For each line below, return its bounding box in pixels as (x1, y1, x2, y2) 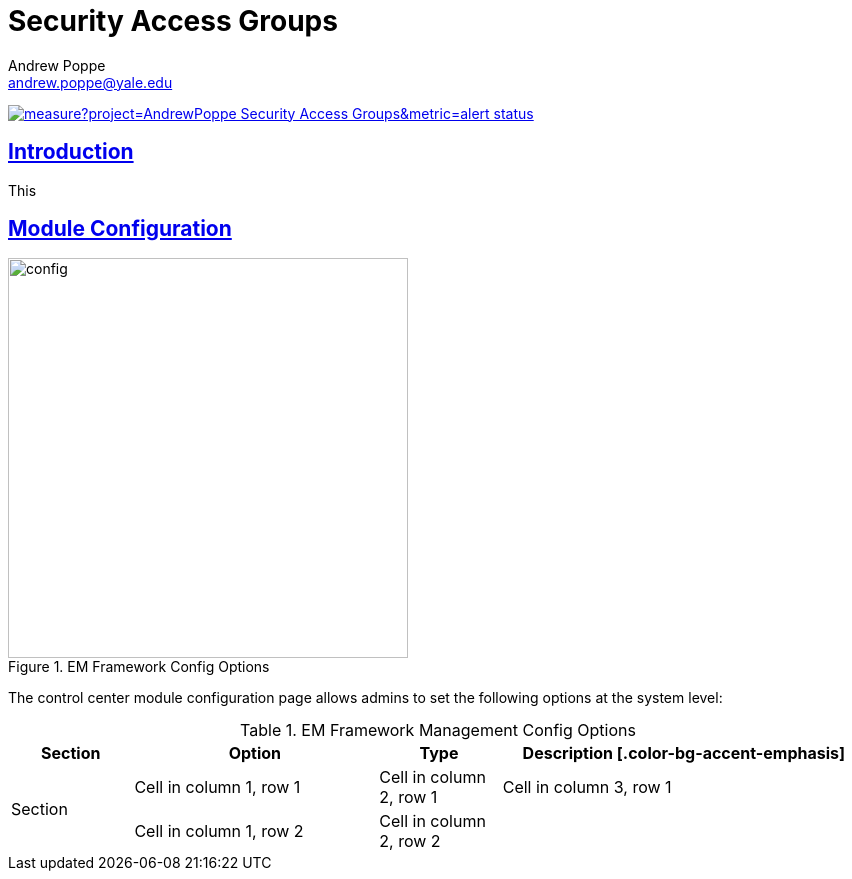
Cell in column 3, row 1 (502, 777, 672, 798)
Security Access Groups (8, 4, 338, 38)
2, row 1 (379, 787, 438, 808)
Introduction (8, 139, 134, 165)
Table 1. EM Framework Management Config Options (240, 720, 636, 741)
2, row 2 (379, 831, 441, 852)
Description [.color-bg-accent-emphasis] (522, 743, 846, 764)
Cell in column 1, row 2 (134, 821, 304, 842)
